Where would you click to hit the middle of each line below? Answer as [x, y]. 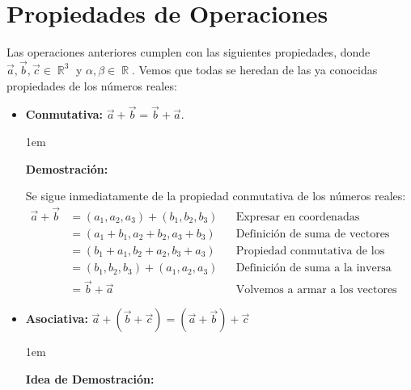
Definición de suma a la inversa [314, 268]
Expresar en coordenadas [298, 217]
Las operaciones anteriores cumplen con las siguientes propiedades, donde [189, 52]
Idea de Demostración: [90, 378]
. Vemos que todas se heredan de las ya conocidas [254, 69]
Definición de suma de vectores [313, 234]
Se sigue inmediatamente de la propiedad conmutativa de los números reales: [216, 196]
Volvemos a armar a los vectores [316, 290]
